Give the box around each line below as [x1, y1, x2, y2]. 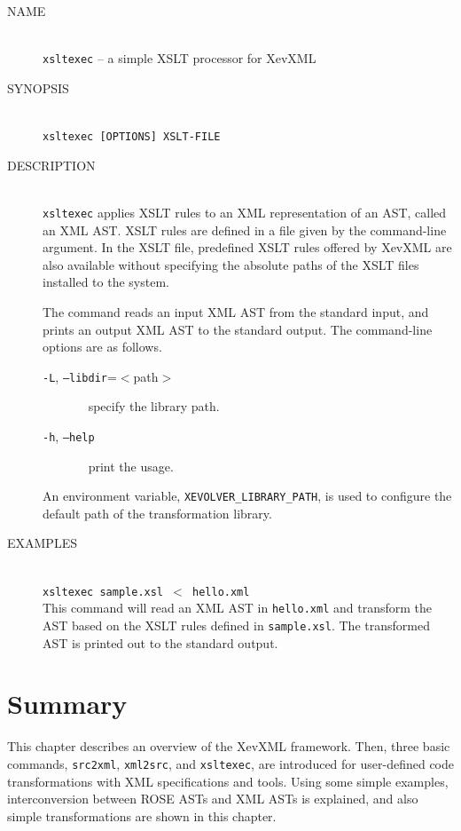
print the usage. [88, 456, 174, 475]
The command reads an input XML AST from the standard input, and [43, 302, 429, 321]
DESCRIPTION [7, 155, 96, 174]
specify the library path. [88, 397, 220, 415]
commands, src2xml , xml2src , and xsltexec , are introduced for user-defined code [7, 754, 454, 772]
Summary [7, 685, 128, 722]
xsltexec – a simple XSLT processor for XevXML [43, 49, 316, 67]
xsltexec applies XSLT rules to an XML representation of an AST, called [43, 202, 447, 221]
